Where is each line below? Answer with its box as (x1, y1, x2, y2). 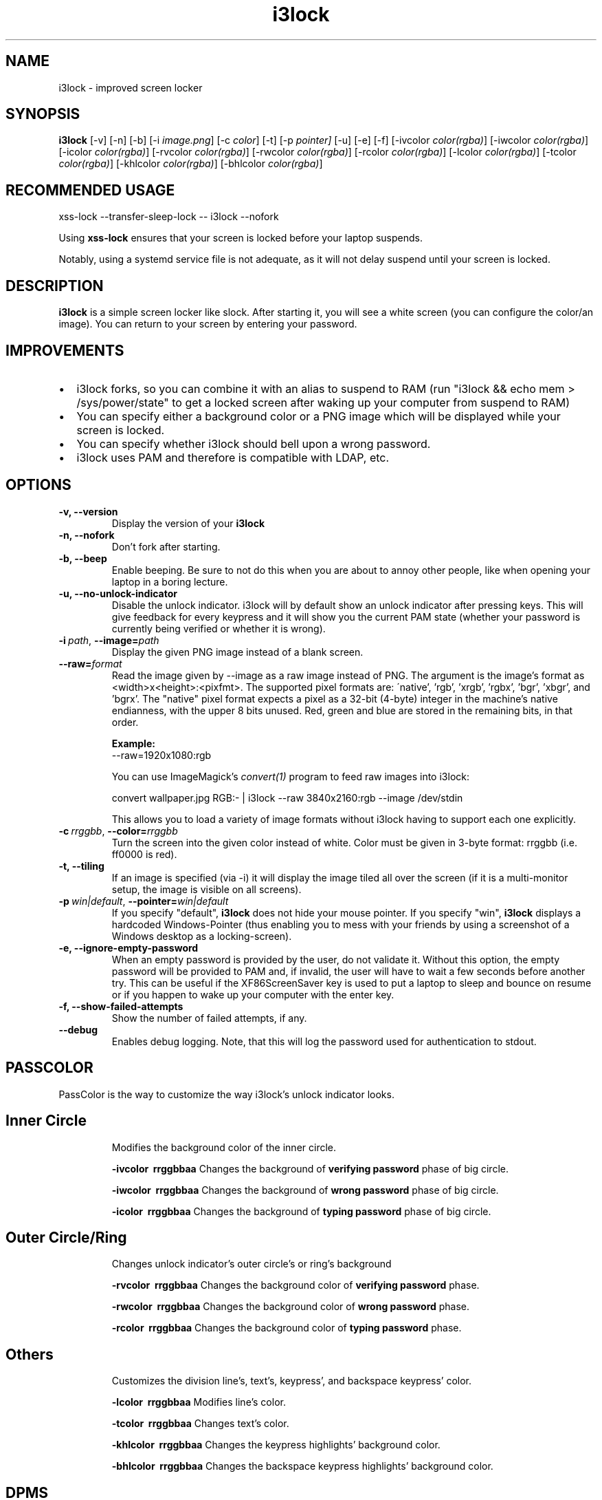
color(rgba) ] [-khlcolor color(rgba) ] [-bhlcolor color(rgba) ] (58, 158, 323, 170)
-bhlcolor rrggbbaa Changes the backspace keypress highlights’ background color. (111, 1460, 493, 1472)
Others (5, 1345, 54, 1363)
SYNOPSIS (5, 105, 80, 123)
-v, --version (58, 505, 118, 517)
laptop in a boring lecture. (111, 575, 228, 588)
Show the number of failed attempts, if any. (111, 1011, 307, 1024)
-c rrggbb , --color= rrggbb (58, 824, 178, 837)
